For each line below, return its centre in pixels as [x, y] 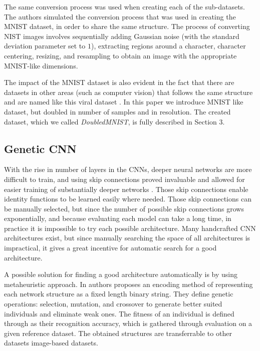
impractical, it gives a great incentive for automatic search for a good [110, 248]
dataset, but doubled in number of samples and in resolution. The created [117, 111]
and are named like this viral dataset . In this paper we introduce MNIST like [124, 102]
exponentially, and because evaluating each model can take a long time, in [118, 218]
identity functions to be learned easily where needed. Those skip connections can [128, 199]
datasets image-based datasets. [51, 343]
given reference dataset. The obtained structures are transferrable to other [118, 333]
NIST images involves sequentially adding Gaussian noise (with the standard [122, 36]
